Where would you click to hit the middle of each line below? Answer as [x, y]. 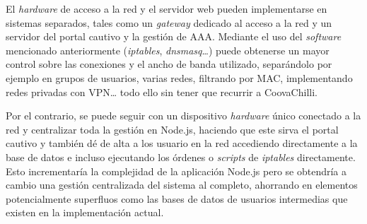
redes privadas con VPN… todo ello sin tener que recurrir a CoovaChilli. [162, 92]
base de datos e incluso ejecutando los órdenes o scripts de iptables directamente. [181, 157]
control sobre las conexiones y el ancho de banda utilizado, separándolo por [169, 64]
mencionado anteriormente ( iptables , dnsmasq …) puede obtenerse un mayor [168, 50]
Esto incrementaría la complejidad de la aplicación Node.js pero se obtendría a [176, 171]
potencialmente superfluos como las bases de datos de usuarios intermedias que [177, 198]
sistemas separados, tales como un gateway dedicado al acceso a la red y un [169, 22]
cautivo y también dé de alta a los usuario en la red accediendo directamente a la [182, 143]
